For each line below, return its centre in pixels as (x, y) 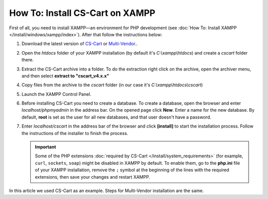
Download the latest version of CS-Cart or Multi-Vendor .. (80, 44)
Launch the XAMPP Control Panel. (57, 94)
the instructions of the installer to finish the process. (75, 133)
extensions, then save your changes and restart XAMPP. (93, 177)
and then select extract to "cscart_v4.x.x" (65, 76)
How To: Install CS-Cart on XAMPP (82, 13)
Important (46, 147)
